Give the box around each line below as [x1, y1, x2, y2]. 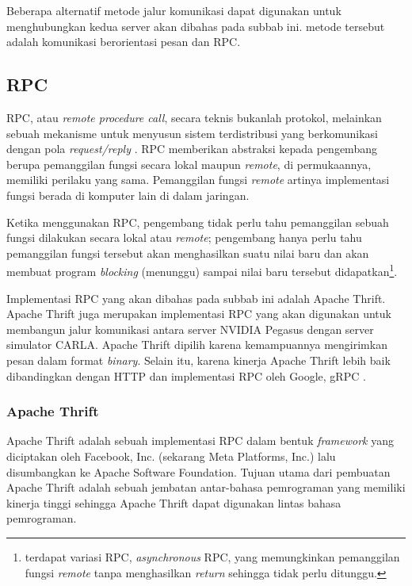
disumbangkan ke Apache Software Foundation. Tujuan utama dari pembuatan [6, 463, 391, 480]
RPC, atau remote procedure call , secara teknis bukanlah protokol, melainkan [6, 109, 382, 125]
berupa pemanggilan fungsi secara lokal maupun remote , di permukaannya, [6, 155, 372, 172]
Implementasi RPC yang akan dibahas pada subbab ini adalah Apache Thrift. [6, 289, 386, 306]
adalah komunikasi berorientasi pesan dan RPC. [6, 33, 241, 50]
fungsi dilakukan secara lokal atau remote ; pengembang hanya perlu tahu [6, 229, 362, 246]
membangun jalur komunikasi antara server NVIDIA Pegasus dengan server [6, 320, 374, 337]
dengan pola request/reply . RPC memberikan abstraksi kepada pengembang [6, 140, 377, 157]
